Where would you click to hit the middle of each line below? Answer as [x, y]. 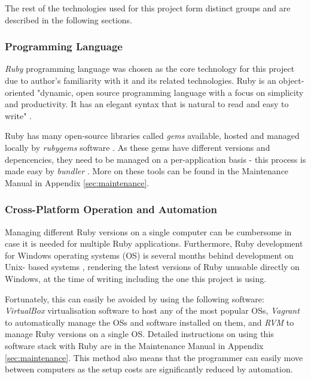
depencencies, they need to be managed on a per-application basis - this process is [155, 159]
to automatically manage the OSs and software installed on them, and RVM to [150, 322]
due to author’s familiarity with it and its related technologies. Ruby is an [141, 80]
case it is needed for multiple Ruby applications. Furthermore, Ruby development [154, 243]
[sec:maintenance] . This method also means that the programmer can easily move [154, 357]
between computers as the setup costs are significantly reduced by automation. [149, 369]
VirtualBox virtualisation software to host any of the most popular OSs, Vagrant [152, 310]
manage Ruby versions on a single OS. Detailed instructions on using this [139, 334]
